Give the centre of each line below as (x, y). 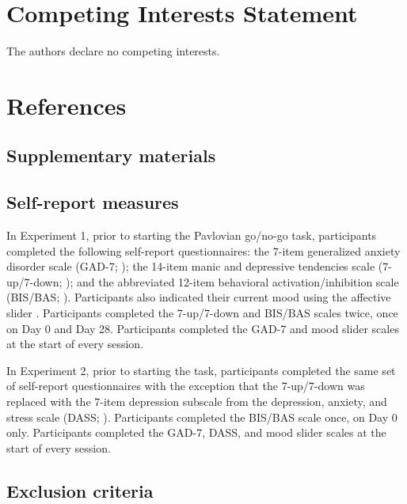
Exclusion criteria (80, 490)
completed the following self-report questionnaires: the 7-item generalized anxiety (203, 250)
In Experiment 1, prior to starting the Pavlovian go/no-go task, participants (192, 235)
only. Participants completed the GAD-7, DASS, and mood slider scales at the (196, 432)
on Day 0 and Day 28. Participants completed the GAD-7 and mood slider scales (203, 328)
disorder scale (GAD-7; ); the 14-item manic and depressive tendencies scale (191, 266)
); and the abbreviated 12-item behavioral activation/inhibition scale (232, 281)
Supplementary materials (111, 155)
